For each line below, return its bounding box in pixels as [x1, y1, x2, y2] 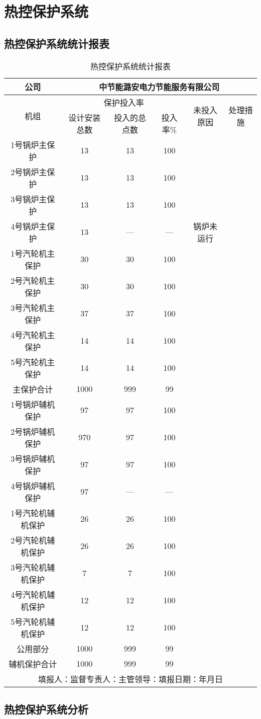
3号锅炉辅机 [11, 452, 55, 464]
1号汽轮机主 [11, 247, 55, 259]
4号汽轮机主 [11, 329, 55, 341]
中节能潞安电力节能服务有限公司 [99, 81, 220, 93]
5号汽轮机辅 [11, 615, 55, 627]
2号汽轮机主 [11, 274, 55, 286]
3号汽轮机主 [11, 301, 55, 313]
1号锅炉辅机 [11, 398, 55, 410]
